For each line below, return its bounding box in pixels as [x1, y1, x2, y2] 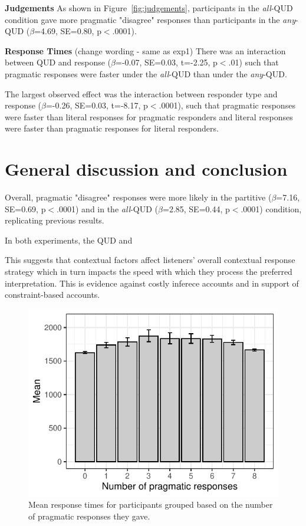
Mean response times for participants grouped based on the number [28, 498, 273, 511]
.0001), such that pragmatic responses [159, 99, 295, 111]
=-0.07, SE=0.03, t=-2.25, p [115, 56, 218, 68]
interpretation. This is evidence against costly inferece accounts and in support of [5, 277, 299, 289]
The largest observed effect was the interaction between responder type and [5, 87, 278, 100]
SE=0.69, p [5, 202, 46, 215]
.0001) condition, [241, 202, 302, 215]
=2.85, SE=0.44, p [163, 202, 230, 215]
